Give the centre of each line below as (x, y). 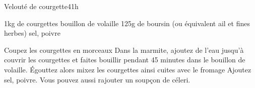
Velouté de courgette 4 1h (41, 6)
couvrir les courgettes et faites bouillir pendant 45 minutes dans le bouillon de (125, 60)
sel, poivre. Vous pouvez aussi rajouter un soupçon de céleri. (97, 79)
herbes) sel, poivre (32, 33)
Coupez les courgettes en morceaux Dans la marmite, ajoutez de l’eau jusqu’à (124, 50)
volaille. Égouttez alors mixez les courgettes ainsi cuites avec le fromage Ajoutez (128, 69)
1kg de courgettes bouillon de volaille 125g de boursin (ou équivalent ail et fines (127, 23)
